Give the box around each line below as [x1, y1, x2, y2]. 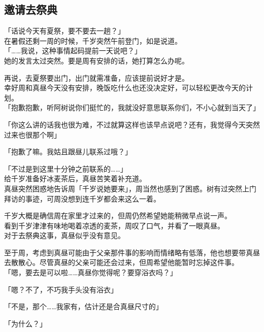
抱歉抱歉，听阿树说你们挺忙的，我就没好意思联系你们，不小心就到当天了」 [11, 102, 260, 113]
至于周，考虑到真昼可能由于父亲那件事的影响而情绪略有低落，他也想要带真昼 [4, 247, 260, 257]
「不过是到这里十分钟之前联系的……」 [4, 163, 127, 174]
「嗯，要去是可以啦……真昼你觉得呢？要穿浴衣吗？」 [4, 267, 177, 278]
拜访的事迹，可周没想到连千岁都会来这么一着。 [4, 193, 160, 204]
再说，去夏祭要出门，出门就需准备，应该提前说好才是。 [4, 72, 189, 83]
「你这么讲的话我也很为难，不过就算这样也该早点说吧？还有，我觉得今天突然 [4, 119, 260, 129]
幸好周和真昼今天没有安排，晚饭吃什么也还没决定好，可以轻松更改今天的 [4, 82, 246, 93]
